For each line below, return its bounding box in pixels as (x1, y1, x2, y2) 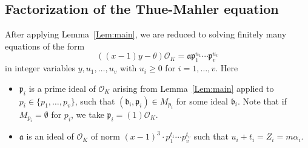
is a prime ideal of (28, 82, 96, 94)
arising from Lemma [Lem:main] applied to (113, 82, 274, 94)
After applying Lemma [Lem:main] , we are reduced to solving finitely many (5, 28, 287, 40)
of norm (90, 130, 120, 143)
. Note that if (238, 94, 287, 107)
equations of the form (5, 39, 85, 52)
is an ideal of (26, 130, 74, 143)
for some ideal (176, 94, 228, 107)
